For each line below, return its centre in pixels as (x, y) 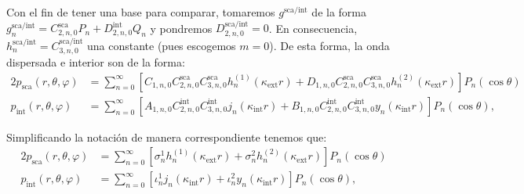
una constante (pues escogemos (161, 45)
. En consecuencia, (313, 28)
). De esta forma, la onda (329, 45)
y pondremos (181, 28)
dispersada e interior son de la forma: (96, 62)
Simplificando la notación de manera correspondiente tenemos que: (167, 137)
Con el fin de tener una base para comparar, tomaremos (141, 12)
